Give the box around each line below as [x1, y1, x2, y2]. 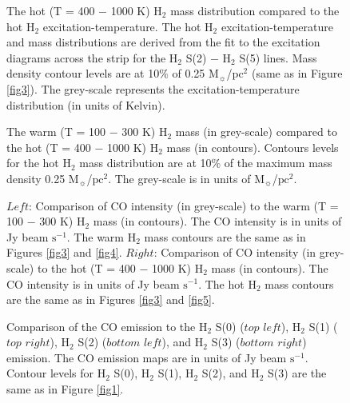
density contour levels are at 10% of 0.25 [6, 65, 205, 82]
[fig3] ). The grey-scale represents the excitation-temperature [6, 80, 300, 97]
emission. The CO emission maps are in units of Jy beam [6, 349, 287, 365]
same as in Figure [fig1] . [6, 381, 124, 397]
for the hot [6, 154, 59, 171]
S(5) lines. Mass [239, 49, 317, 66]
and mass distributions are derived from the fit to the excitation [6, 34, 320, 50]
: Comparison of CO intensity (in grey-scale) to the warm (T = [29, 197, 339, 213]
